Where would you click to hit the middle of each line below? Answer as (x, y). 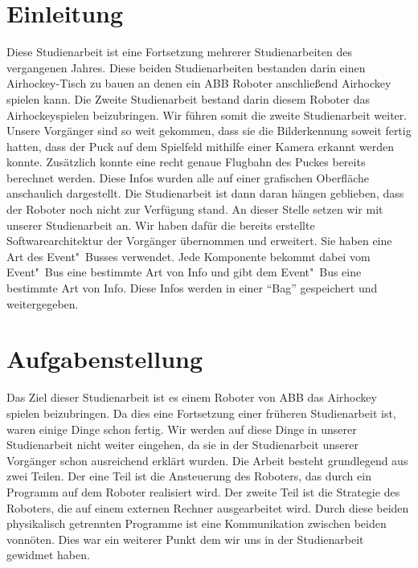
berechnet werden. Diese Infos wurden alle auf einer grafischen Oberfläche (188, 177)
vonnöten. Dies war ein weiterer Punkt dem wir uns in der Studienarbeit (185, 539)
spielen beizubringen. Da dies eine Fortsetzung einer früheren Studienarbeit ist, (201, 413)
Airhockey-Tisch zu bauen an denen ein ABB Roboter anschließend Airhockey (199, 83)
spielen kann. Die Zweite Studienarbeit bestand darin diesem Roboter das (188, 98)
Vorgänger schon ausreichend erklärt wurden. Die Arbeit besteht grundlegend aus (207, 460)
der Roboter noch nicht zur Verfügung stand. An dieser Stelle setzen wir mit (195, 209)
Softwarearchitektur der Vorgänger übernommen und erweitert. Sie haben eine (199, 241)
